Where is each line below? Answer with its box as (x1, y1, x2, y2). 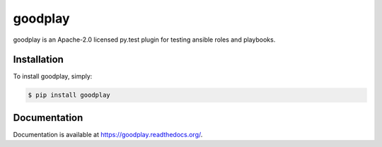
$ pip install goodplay (28, 91, 111, 99)
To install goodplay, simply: (13, 72, 93, 81)
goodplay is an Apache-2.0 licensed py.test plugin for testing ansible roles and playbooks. (13, 35, 276, 44)
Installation (13, 54, 64, 66)
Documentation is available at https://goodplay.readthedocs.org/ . (13, 130, 203, 139)
